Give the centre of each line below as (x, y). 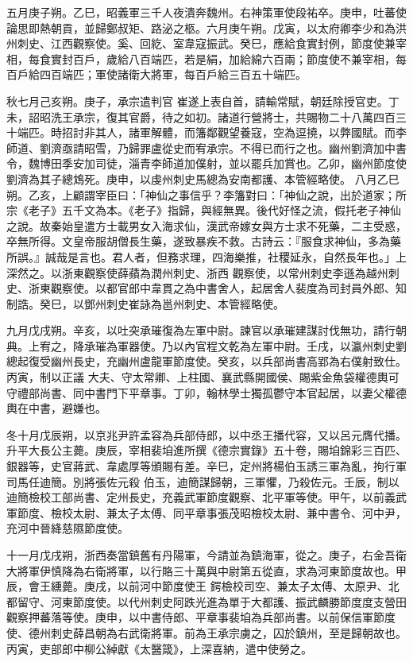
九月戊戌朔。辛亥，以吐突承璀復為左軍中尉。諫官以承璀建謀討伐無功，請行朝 (206, 330)
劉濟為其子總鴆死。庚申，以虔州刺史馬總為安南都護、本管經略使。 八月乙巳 (203, 178)
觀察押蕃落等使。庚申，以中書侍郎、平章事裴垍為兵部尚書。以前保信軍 (190, 617)
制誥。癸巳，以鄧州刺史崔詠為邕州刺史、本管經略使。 (145, 303)
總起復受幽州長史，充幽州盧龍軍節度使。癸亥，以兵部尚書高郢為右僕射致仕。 (206, 361)
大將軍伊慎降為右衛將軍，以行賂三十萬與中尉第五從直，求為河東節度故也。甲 (206, 570)
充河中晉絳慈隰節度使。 (68, 528)
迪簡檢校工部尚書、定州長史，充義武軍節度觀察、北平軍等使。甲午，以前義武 (206, 497)
